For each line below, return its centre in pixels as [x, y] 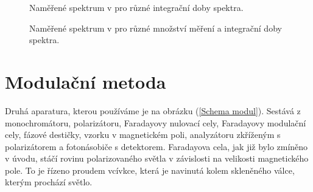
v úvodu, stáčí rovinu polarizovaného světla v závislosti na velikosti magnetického [157, 158]
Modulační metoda [86, 81]
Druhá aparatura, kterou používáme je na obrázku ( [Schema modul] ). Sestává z [153, 110]
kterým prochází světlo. [49, 182]
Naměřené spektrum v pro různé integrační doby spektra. [136, 7]
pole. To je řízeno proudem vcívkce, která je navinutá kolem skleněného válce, [150, 170]
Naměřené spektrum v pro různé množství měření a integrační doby [156, 28]
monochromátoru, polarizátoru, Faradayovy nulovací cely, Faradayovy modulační [156, 122]
